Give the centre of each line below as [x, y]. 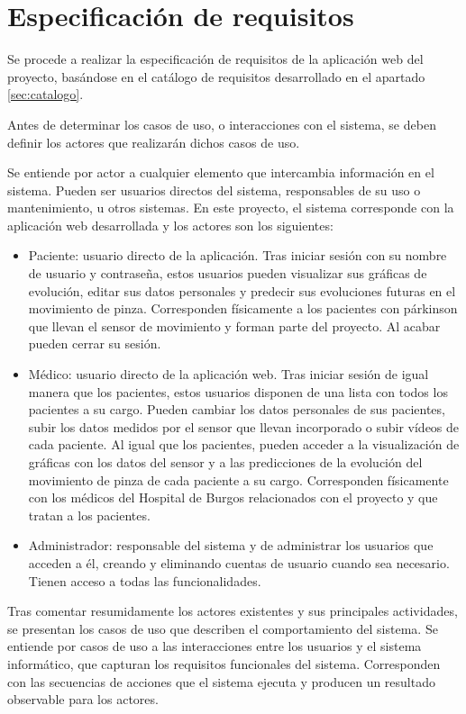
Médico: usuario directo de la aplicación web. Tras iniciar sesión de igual [228, 374]
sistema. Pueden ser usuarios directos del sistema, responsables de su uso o [214, 190]
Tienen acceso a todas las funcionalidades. [145, 580]
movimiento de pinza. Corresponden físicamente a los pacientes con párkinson [243, 308]
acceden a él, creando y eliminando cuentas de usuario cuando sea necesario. [239, 562]
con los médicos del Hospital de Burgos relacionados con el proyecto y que [233, 497]
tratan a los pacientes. [89, 515]
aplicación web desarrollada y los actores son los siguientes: [170, 225]
